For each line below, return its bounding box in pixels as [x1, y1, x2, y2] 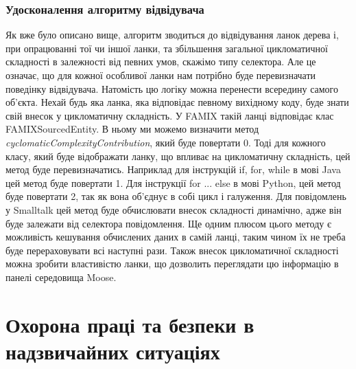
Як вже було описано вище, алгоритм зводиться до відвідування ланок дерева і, [5, 27, 339, 42]
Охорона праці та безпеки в [5, 310, 254, 338]
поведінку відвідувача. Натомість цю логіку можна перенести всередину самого [5, 81, 338, 96]
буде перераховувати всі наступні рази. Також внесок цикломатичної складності [5, 243, 339, 257]
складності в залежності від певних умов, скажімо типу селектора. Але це [5, 54, 316, 69]
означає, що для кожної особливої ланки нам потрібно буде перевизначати [5, 68, 316, 82]
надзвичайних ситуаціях [5, 337, 220, 365]
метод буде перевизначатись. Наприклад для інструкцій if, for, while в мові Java [5, 162, 341, 177]
